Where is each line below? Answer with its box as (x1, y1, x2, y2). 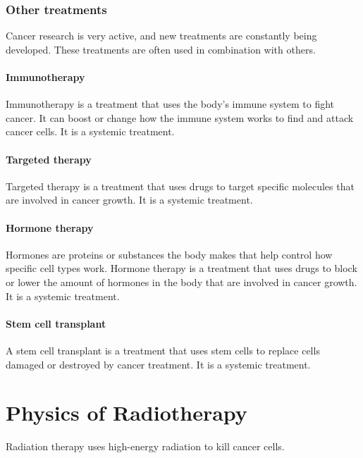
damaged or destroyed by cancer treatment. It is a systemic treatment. (6, 357, 311, 371)
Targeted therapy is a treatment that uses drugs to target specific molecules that (6, 178, 355, 193)
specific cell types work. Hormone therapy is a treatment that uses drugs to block (6, 261, 357, 276)
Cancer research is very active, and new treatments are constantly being (6, 28, 317, 43)
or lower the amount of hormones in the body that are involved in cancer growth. (6, 274, 357, 289)
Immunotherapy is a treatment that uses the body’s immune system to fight (6, 97, 335, 111)
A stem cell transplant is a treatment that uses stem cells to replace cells (6, 342, 320, 357)
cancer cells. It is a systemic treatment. (6, 124, 175, 139)
